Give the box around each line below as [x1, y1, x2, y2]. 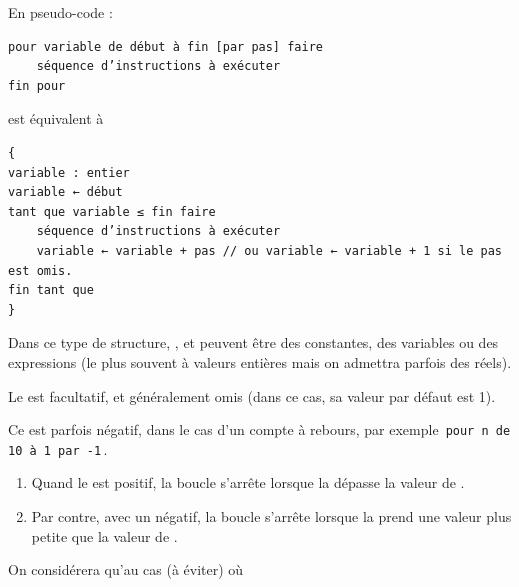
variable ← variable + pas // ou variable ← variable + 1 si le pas [36, 243, 502, 258]
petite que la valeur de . [31, 525, 178, 546]
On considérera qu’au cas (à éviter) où [8, 559, 244, 580]
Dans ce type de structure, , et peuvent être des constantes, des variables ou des [8, 332, 499, 353]
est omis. [8, 263, 73, 278]
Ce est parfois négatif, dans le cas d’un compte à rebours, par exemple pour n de [8, 419, 511, 440]
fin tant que [8, 283, 94, 298]
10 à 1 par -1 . [8, 438, 108, 459]
